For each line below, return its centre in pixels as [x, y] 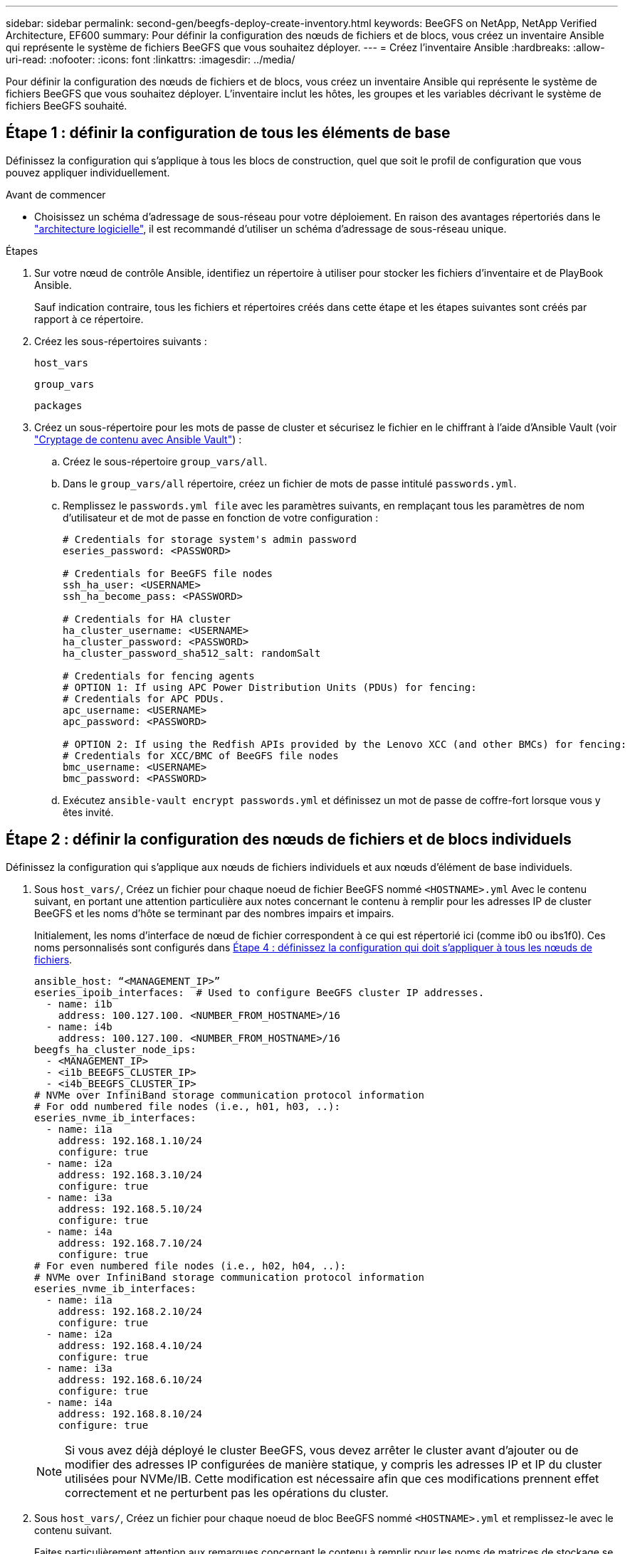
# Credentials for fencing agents [159, 676]
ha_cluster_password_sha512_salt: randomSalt [192, 653]
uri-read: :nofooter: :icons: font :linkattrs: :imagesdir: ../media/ [151, 59]
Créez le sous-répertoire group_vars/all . [165, 461]
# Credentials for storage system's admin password [210, 539]
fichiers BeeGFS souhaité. [67, 106]
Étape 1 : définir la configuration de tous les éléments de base [228, 133]
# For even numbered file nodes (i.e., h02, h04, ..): [190, 1265]
